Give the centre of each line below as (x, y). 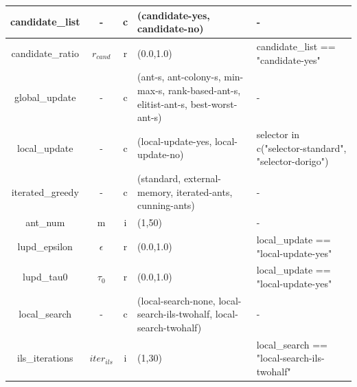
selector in (278, 134)
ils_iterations (45, 358)
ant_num (45, 222)
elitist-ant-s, (162, 103)
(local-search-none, (176, 300)
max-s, (151, 90)
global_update (45, 97)
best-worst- (214, 103)
